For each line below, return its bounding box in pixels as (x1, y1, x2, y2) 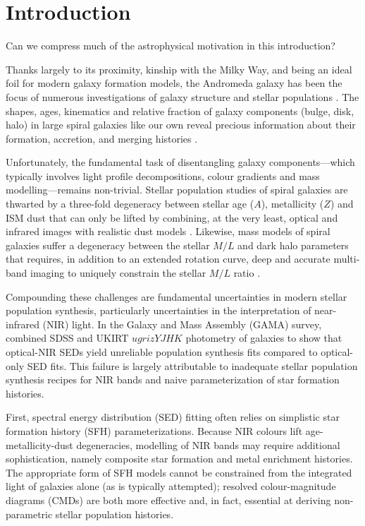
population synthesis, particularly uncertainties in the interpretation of (6, 303, 311, 318)
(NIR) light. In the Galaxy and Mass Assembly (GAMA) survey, (42, 316, 322, 331)
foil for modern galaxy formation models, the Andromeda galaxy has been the (6, 76, 342, 90)
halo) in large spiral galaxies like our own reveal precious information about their (6, 117, 356, 132)
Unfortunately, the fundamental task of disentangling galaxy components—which (6, 155, 355, 169)
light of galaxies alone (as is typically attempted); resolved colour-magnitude (6, 479, 336, 494)
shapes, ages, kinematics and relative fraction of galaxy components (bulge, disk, (6, 103, 354, 118)
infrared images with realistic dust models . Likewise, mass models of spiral (6, 224, 330, 239)
